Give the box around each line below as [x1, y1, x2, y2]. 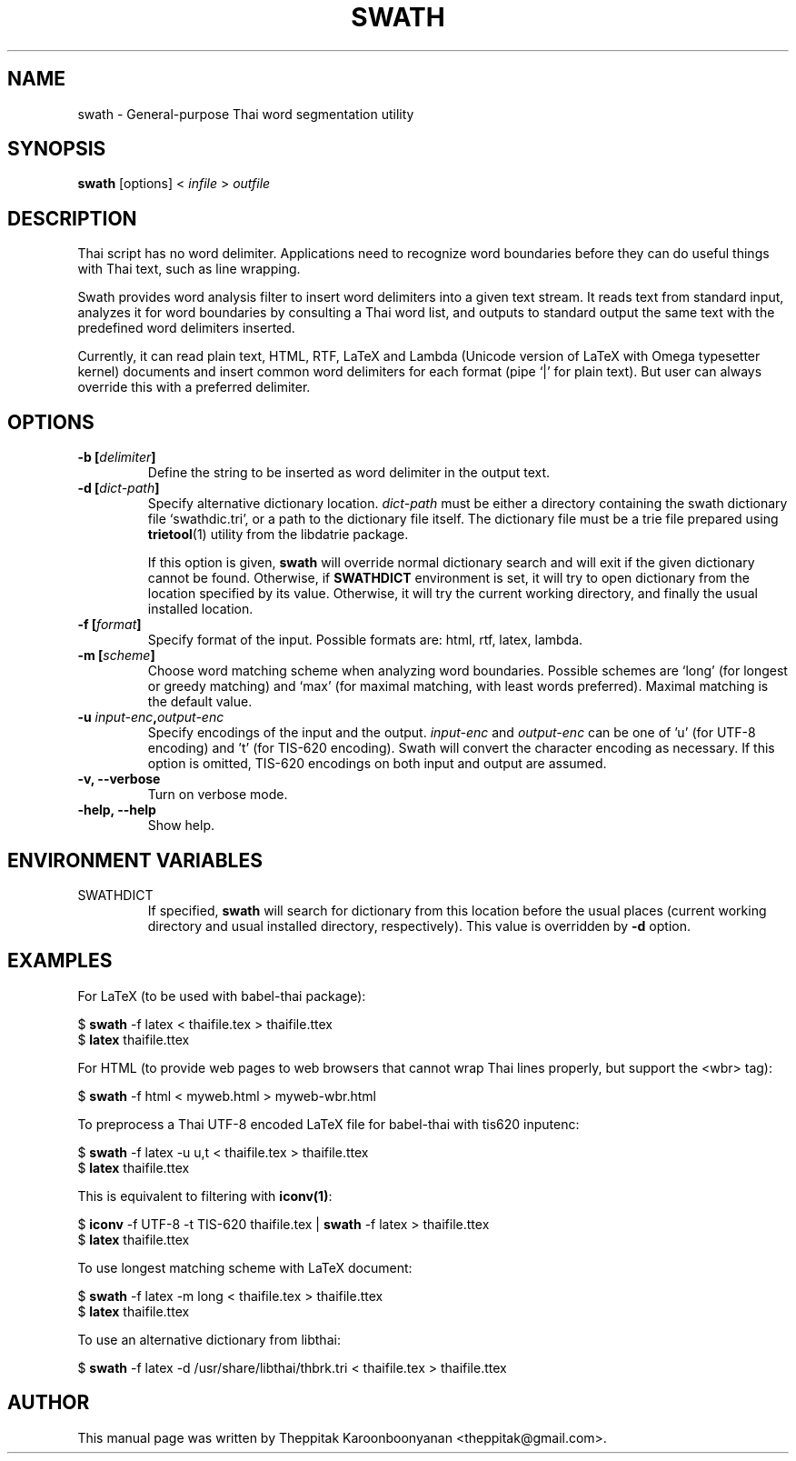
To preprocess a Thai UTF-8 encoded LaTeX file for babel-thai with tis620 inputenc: [77, 1116, 580, 1132]
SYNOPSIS [7, 137, 106, 161]
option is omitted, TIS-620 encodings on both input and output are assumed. [147, 756, 607, 772]
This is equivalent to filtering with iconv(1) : [77, 1187, 333, 1204]
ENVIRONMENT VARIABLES [7, 848, 263, 872]
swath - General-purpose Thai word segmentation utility [77, 105, 414, 122]
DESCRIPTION [7, 206, 137, 230]
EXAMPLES [7, 949, 113, 973]
